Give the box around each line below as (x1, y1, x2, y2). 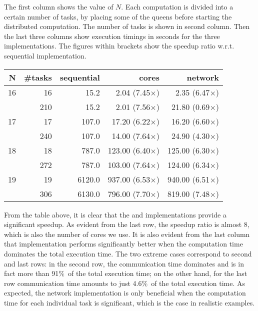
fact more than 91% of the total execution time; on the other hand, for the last (4, 268, 247, 278)
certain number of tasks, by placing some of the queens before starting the (4, 11, 232, 21)
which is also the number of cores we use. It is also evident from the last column (4, 228, 250, 239)
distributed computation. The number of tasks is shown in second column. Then (4, 21, 250, 31)
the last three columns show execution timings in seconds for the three (4, 30, 220, 41)
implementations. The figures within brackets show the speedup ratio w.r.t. (4, 40, 234, 51)
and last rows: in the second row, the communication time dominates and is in (4, 258, 244, 268)
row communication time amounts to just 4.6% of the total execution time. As (4, 277, 245, 288)
